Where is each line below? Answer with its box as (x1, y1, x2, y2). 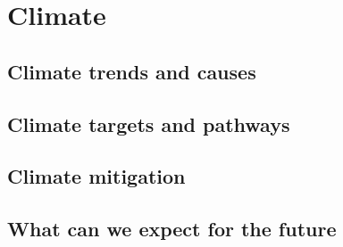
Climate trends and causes (7, 57, 256, 85)
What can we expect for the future (7, 215, 337, 243)
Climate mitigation (7, 162, 186, 190)
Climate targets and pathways (7, 110, 290, 137)
